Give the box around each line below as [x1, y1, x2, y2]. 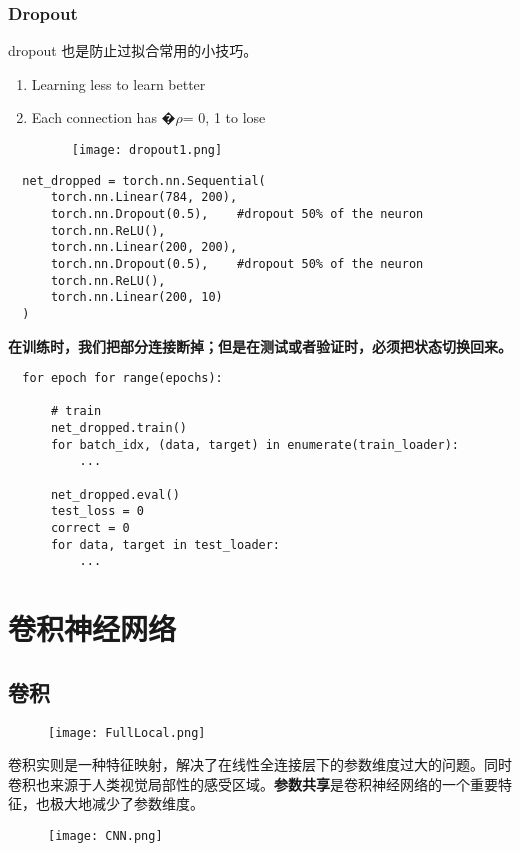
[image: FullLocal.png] [48, 725, 206, 740]
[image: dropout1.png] [71, 143, 223, 157]
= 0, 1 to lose [182, 107, 266, 128]
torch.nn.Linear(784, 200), [50, 190, 238, 205]
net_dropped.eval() [50, 487, 180, 502]
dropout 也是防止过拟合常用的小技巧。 [8, 40, 258, 61]
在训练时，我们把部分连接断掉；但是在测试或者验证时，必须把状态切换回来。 [8, 335, 512, 356]
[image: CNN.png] [48, 829, 163, 844]
